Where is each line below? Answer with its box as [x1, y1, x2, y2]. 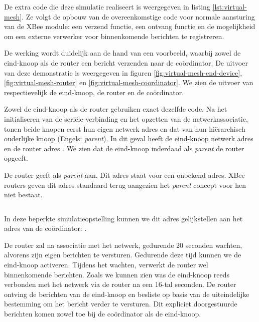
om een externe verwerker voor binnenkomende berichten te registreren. [4, 31, 224, 41]
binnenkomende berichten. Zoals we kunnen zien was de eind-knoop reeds [4, 269, 230, 279]
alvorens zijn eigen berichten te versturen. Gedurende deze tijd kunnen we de [4, 249, 241, 260]
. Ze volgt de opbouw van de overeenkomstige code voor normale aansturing [22, 11, 255, 22]
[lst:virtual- [212, 2, 247, 12]
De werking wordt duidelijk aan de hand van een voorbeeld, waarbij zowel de [4, 48, 241, 58]
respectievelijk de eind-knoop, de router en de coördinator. [4, 87, 184, 97]
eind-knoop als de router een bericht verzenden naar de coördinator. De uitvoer [4, 57, 248, 68]
